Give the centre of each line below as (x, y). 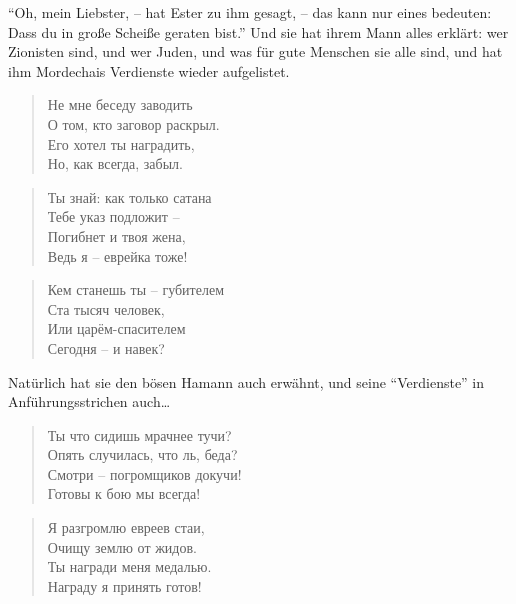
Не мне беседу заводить (120, 104)
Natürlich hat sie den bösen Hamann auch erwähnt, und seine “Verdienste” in (246, 381)
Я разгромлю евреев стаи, (126, 527)
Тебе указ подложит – (113, 216)
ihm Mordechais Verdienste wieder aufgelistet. (149, 70)
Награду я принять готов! (124, 585)
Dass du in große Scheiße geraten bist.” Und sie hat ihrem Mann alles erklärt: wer (258, 31)
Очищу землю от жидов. (122, 546)
